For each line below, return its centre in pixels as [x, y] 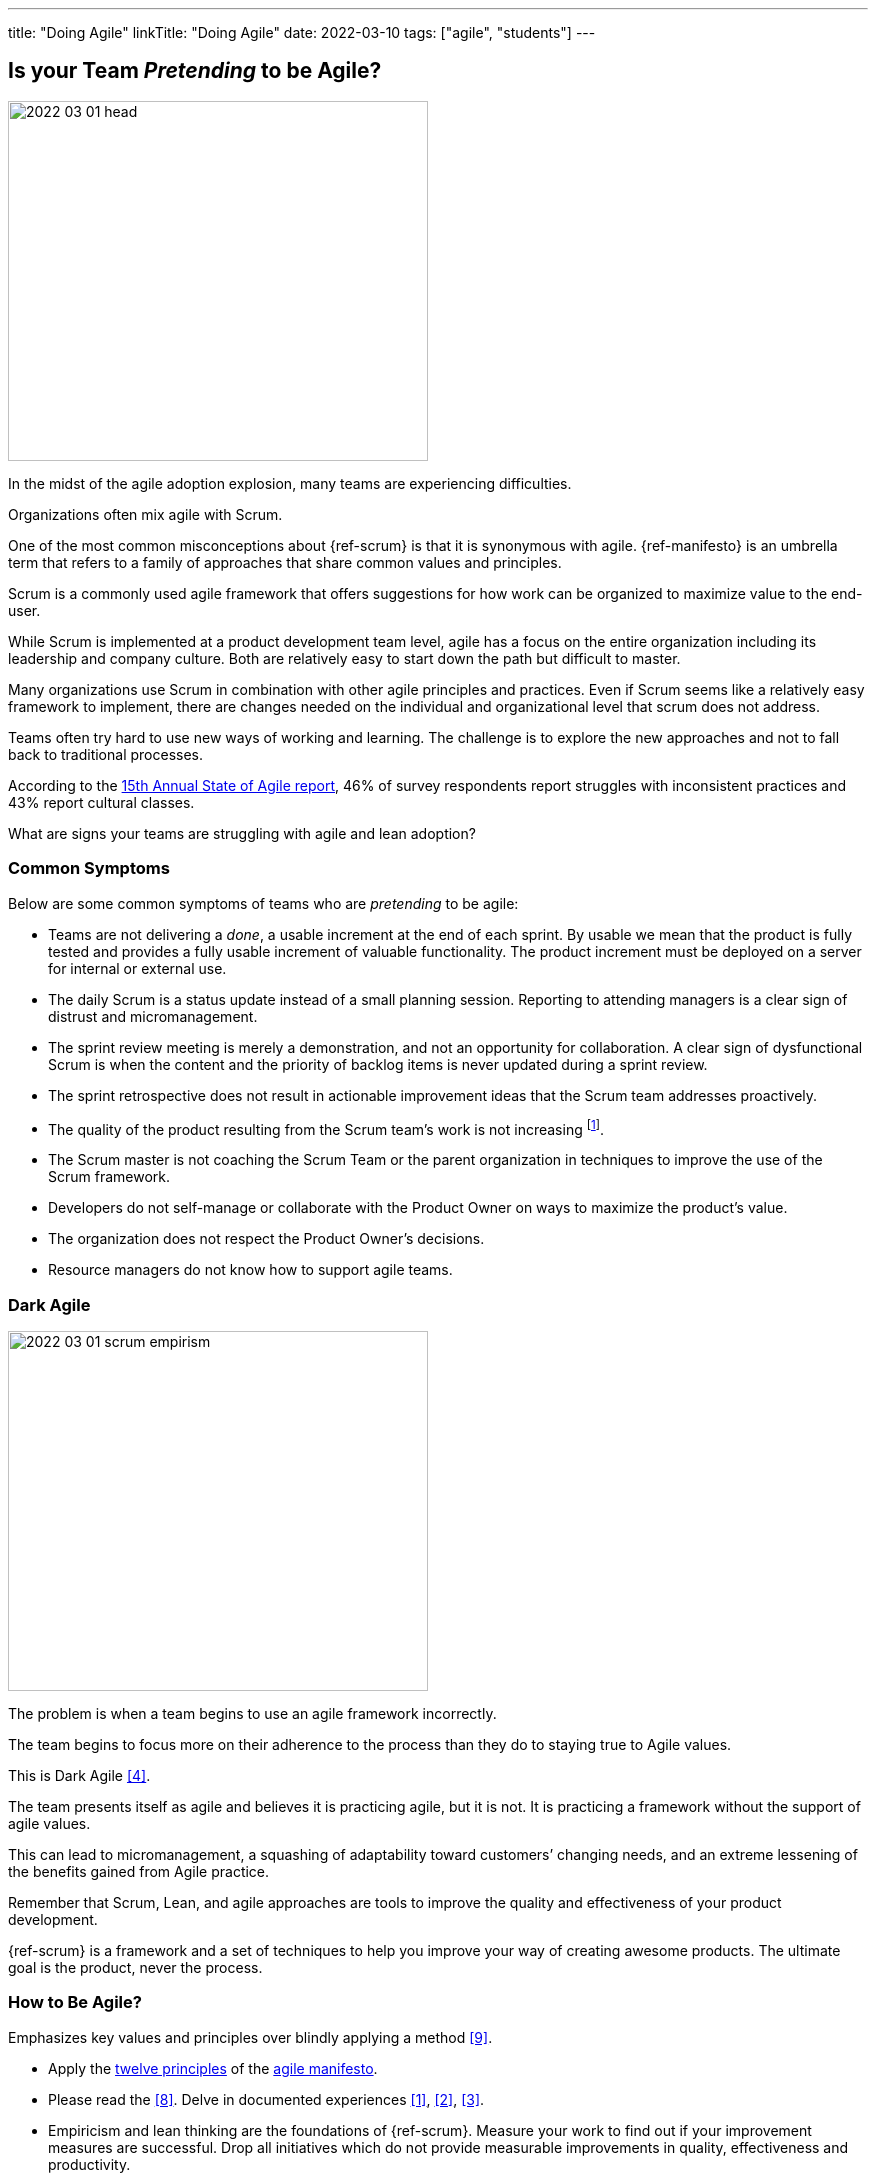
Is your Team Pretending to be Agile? [195, 71]
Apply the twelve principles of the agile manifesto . [213, 2068]
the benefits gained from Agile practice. [139, 1871]
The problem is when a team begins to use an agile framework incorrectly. [252, 1713]
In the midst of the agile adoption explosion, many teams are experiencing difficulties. [290, 483]
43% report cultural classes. [101, 802]
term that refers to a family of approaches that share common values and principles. [285, 562]
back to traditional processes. [105, 754]
